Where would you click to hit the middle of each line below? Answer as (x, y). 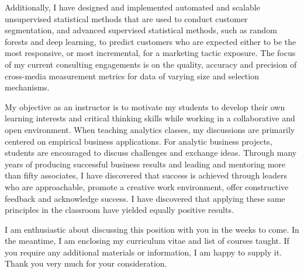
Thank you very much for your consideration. (86, 263)
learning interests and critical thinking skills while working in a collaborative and (150, 118)
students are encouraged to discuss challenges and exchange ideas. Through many (151, 153)
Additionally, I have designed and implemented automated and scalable (132, 7)
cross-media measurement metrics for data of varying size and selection (132, 76)
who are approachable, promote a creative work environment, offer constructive (147, 186)
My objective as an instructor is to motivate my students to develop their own (145, 106)
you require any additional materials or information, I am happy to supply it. (144, 252)
